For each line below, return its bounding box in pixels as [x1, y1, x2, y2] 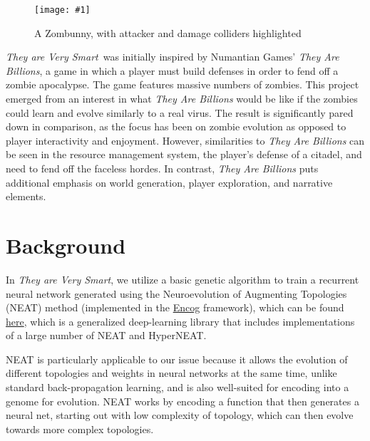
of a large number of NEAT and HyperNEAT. [6, 328, 207, 343]
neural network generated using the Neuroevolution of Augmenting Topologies [6, 286, 347, 301]
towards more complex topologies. [6, 421, 154, 436]
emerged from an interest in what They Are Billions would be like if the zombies [6, 91, 358, 106]
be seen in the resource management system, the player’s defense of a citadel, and [6, 147, 362, 162]
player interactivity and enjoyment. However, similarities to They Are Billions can [6, 133, 365, 147]
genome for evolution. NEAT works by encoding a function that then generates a [6, 393, 359, 408]
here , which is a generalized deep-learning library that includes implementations [6, 313, 355, 328]
